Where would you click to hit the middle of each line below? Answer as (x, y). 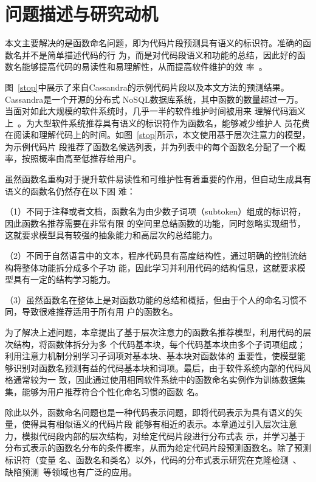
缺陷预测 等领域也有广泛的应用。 (71, 471)
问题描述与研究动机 (82, 14)
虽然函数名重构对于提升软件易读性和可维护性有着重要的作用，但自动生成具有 (158, 179)
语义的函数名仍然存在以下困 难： (70, 191)
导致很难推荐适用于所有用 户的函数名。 (100, 312)
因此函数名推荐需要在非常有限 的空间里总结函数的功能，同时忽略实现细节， (155, 223)
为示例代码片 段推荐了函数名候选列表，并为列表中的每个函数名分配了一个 (151, 146)
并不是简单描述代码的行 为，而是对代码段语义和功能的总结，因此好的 (159, 54)
